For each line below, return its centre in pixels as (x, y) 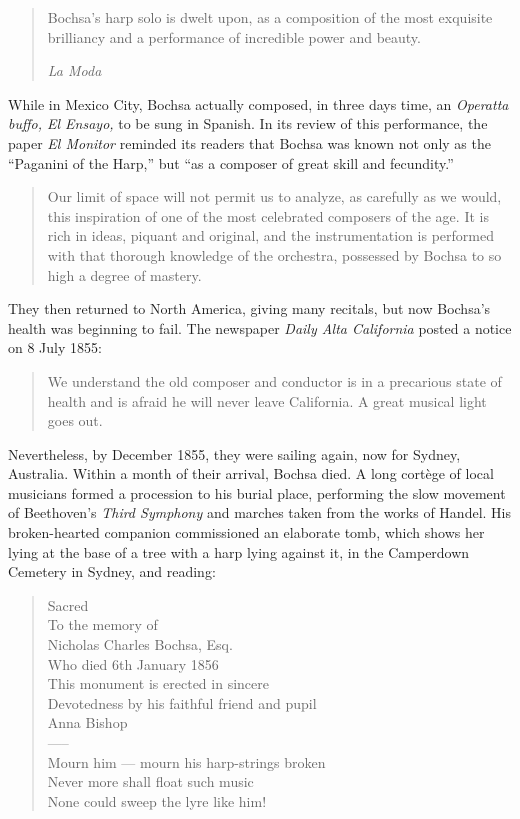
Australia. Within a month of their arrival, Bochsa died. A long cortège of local (251, 473)
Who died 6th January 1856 (133, 663)
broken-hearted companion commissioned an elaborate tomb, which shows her (246, 532)
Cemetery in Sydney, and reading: (112, 571)
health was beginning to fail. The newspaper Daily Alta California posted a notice (260, 327)
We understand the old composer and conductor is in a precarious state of (274, 380)
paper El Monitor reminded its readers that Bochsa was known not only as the (249, 142)
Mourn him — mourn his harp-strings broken (186, 761)
